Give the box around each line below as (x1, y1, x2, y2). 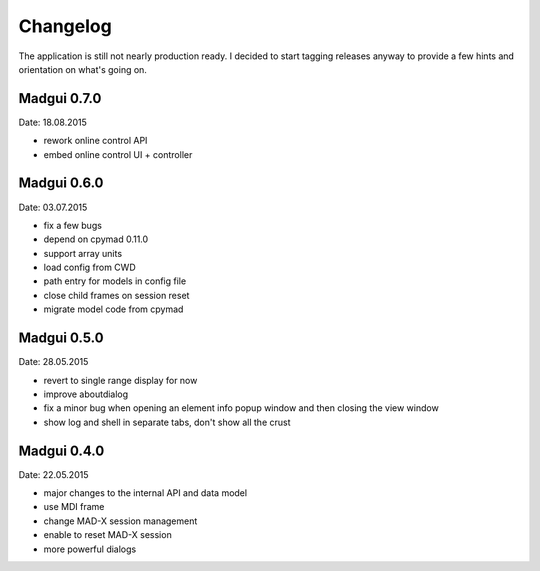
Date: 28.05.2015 (18, 356, 89, 368)
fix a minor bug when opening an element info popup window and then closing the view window (43, 402, 439, 414)
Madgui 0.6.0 (18, 175, 104, 192)
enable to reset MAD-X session (43, 529, 172, 541)
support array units (43, 247, 123, 259)
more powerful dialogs (43, 543, 137, 555)
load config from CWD (43, 261, 136, 274)
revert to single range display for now (43, 374, 198, 386)
